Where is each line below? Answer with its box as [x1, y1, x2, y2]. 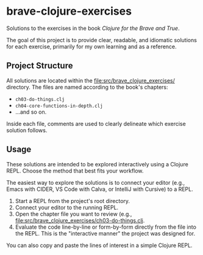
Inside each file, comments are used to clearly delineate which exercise [6, 120, 186, 127]
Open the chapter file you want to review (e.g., [15, 210, 132, 218]
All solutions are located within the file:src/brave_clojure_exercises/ [6, 76, 176, 84]
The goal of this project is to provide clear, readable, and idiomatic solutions [6, 36, 197, 43]
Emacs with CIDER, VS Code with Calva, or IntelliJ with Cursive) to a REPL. [6, 185, 193, 193]
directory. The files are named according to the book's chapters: [6, 83, 169, 91]
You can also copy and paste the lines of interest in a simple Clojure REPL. [6, 242, 193, 249]
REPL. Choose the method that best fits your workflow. [6, 167, 144, 174]
